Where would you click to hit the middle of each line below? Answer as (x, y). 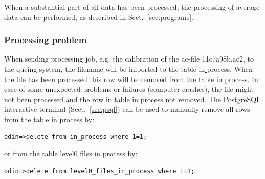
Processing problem (46, 40)
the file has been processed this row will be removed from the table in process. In (131, 79)
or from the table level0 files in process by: (71, 154)
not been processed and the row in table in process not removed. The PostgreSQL (132, 99)
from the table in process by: (49, 119)
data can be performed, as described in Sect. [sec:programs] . (99, 17)
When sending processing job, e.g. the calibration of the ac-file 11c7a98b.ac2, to (129, 59)
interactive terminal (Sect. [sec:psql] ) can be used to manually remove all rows (127, 109)
